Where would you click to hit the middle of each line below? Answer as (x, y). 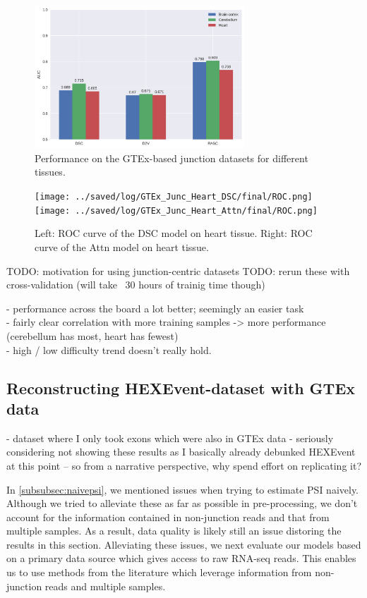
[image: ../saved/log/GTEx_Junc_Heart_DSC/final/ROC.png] (174, 197)
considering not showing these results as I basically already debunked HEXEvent (181, 452)
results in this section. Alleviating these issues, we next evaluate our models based (184, 544)
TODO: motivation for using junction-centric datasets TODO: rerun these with (178, 270)
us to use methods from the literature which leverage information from (159, 572)
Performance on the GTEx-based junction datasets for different (172, 158)
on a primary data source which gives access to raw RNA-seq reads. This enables (181, 558)
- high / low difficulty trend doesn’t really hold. (109, 349)
